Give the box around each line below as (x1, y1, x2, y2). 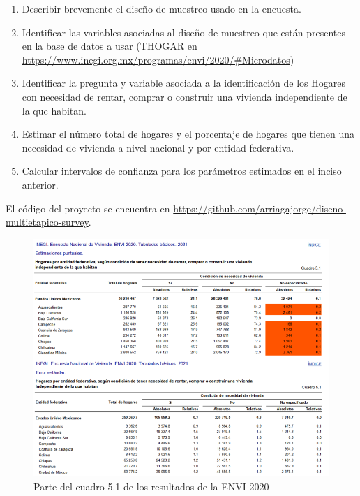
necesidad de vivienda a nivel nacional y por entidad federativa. (22, 140, 294, 154)
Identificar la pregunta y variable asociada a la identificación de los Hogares (22, 75, 345, 90)
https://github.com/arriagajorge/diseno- (173, 200, 346, 215)
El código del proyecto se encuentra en (6, 200, 170, 215)
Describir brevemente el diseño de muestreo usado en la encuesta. (22, 1, 301, 15)
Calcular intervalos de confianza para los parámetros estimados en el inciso (22, 163, 342, 178)
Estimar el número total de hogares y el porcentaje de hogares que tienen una (22, 126, 355, 141)
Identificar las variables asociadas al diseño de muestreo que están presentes (22, 24, 345, 39)
